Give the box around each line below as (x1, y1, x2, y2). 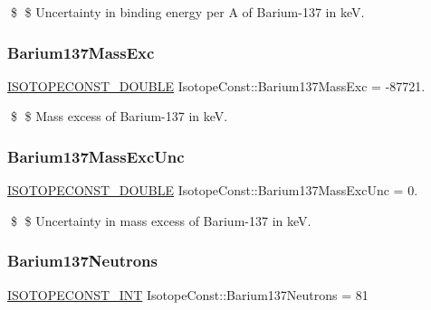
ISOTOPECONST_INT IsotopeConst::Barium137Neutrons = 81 (7, 285, 369, 304)
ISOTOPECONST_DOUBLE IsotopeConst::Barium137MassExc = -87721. (7, 76, 426, 95)
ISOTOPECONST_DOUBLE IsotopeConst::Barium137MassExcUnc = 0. (7, 181, 418, 200)
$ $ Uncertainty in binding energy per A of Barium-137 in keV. (10, 3, 365, 21)
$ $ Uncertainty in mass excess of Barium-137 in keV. (10, 211, 311, 230)
